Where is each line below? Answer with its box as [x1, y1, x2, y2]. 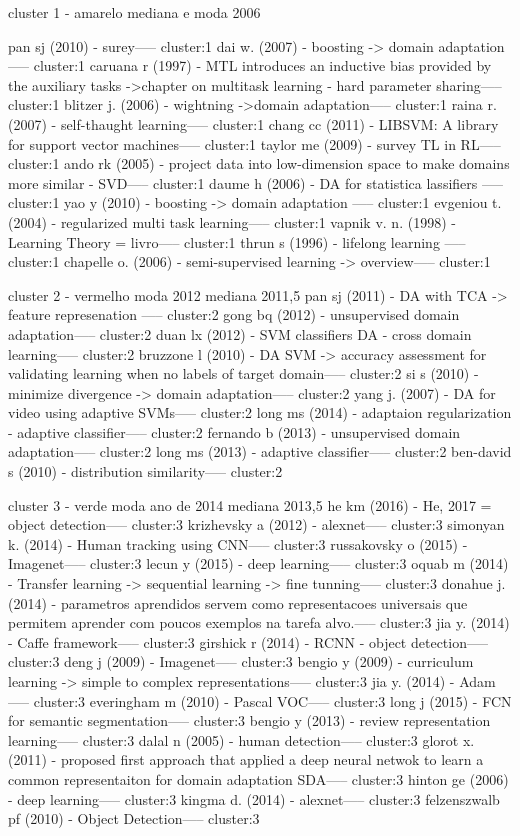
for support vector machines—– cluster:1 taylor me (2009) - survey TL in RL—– [8, 133, 501, 154]
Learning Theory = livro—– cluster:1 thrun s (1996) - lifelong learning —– [8, 231, 466, 252]
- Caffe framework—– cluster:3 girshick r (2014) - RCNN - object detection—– [8, 631, 488, 652]
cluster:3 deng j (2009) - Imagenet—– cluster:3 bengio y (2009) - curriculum [8, 651, 474, 672]
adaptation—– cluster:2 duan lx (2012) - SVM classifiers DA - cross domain [8, 323, 472, 344]
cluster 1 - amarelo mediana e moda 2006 [8, 2, 261, 22]
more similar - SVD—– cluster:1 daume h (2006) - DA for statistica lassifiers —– [8, 172, 503, 193]
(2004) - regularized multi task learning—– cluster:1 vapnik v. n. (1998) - [8, 211, 456, 232]
